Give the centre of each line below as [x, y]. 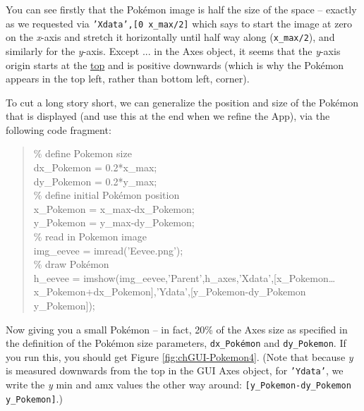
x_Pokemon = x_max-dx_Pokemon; [114, 208]
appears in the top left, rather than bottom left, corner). [128, 79]
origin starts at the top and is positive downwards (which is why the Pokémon [175, 65]
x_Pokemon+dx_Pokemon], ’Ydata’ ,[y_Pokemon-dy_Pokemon [170, 292]
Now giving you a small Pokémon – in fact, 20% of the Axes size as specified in [177, 329]
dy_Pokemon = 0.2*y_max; [95, 181]
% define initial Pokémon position [107, 195]
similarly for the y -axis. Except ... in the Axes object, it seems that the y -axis [173, 50]
